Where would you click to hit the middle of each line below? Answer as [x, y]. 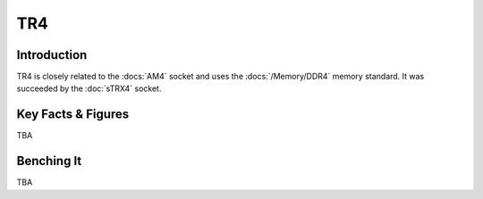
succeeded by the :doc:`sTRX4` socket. [89, 88]
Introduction [52, 55]
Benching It [49, 161]
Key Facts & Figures [73, 115]
